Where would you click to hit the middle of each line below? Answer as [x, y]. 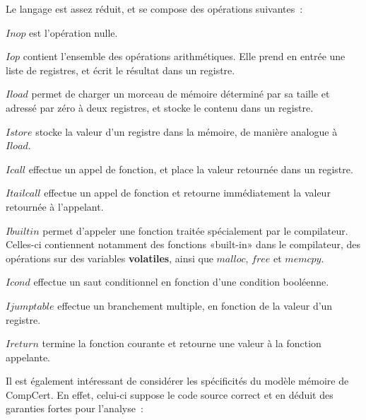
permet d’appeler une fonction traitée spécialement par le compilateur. [195, 230]
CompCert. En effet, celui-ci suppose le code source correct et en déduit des [170, 394]
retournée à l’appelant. [55, 206]
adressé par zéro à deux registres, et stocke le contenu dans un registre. [160, 107]
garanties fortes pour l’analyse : [75, 408]
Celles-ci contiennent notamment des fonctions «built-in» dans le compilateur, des [183, 244]
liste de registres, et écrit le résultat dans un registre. [120, 70]
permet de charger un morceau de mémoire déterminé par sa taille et [181, 94]
